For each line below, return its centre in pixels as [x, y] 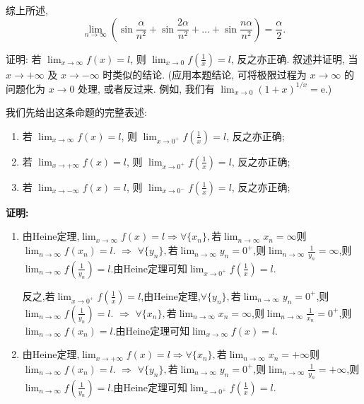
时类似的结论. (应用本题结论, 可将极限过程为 [205, 74]
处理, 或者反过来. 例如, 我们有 [146, 88]
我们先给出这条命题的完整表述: [76, 112]
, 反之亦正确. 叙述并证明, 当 [294, 58]
